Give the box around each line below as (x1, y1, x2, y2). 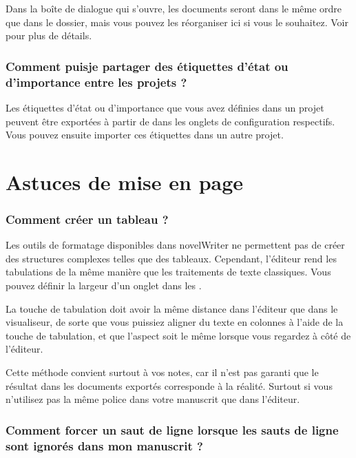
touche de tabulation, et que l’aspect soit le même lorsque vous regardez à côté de (6, 328, 351, 342)
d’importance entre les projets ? (6, 73, 187, 90)
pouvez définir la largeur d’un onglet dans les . (6, 278, 202, 293)
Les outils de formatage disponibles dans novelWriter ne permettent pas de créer (6, 238, 345, 252)
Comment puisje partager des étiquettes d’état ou (6, 57, 289, 74)
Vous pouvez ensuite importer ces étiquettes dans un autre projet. (6, 127, 284, 142)
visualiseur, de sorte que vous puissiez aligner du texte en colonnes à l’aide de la (6, 315, 344, 329)
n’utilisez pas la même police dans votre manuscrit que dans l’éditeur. (6, 392, 300, 406)
